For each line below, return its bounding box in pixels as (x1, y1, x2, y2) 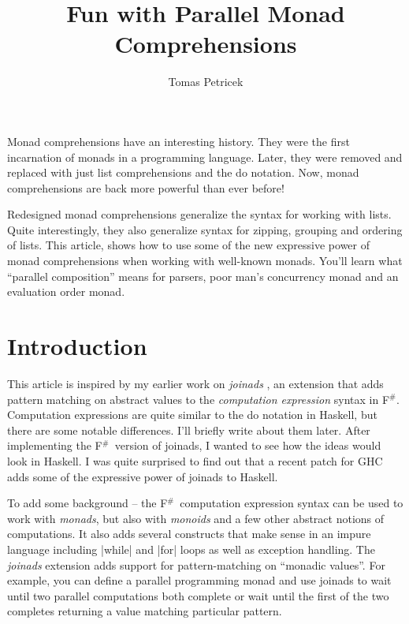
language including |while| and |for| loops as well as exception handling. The (7, 540, 375, 557)
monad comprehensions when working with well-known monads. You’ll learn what (7, 252, 403, 269)
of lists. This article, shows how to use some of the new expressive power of (7, 237, 370, 253)
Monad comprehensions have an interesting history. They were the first (7, 133, 350, 149)
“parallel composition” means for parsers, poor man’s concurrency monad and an (7, 267, 399, 284)
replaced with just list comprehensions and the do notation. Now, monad (7, 164, 359, 181)
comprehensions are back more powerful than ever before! (7, 179, 284, 196)
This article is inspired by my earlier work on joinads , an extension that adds (7, 375, 384, 391)
